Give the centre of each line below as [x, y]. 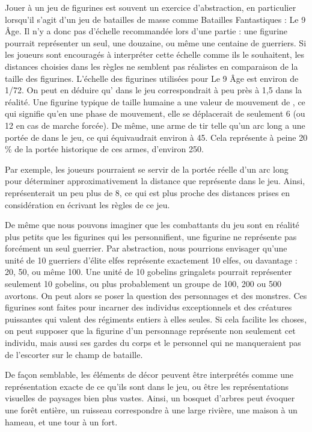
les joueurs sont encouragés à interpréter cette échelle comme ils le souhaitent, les [155, 54]
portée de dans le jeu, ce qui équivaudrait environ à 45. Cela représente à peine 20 [156, 137]
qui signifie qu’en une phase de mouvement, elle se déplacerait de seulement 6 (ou [155, 113]
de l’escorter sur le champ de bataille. [74, 354]
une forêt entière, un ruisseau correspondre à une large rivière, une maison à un [151, 410]
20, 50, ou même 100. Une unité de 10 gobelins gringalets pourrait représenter [148, 272]
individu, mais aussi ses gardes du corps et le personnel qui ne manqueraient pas [153, 343]
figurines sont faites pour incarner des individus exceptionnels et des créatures [148, 307]
